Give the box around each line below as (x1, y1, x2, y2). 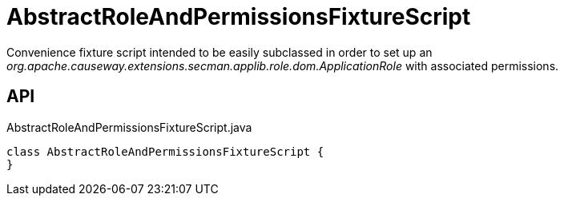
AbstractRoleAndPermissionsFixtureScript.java (6, 120, 252, 134)
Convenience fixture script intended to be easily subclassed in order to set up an (6, 45, 433, 59)
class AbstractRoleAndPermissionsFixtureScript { (6, 145, 324, 158)
